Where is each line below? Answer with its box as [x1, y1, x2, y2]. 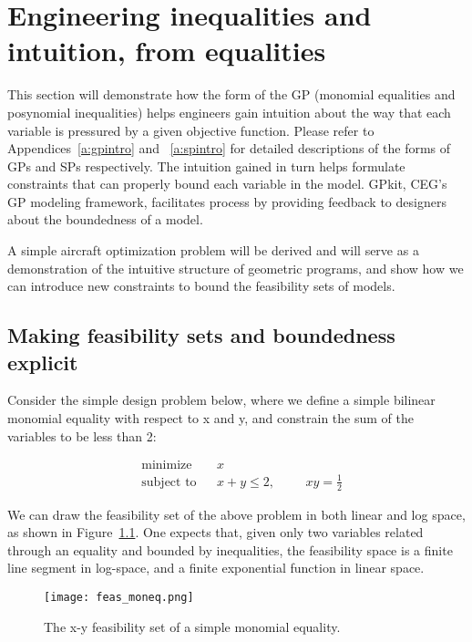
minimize [141, 459, 192, 472]
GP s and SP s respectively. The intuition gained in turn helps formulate [7, 156, 405, 175]
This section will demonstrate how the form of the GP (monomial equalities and [7, 85, 456, 104]
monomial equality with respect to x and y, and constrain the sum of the [7, 409, 414, 428]
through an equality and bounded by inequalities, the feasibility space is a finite [7, 540, 453, 559]
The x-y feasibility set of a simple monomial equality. [44, 616, 341, 636]
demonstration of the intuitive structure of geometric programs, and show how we [7, 258, 464, 277]
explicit [7, 347, 78, 376]
